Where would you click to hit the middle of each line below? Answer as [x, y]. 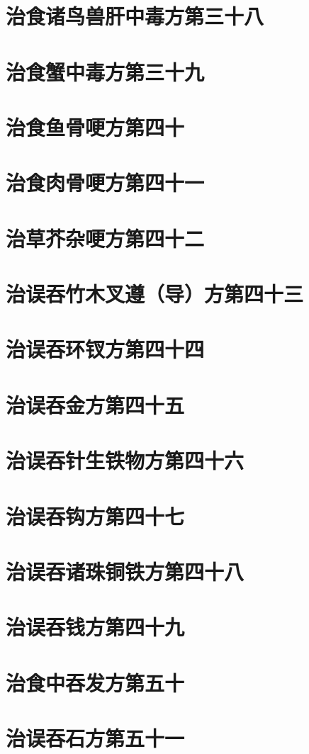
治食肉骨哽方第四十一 [105, 182]
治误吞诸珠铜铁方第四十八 [125, 571]
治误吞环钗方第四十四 [105, 349]
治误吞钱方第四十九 [95, 627]
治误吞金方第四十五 [95, 404]
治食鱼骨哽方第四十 [95, 126]
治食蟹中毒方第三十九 [105, 71]
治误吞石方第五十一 [95, 738]
